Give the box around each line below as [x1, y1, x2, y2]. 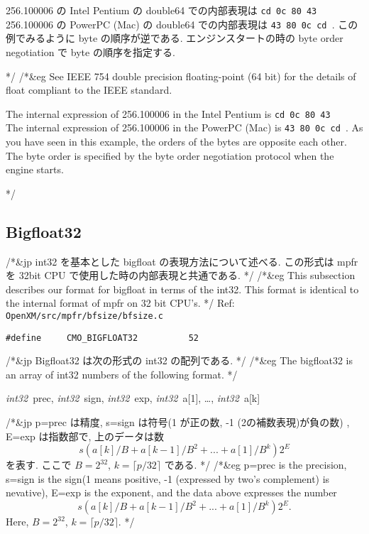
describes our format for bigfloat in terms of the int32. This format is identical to [6, 281, 359, 296]
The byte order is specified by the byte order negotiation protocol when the [6, 148, 334, 163]
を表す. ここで [6, 457, 72, 472]
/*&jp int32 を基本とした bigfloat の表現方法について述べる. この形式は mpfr [6, 254, 358, 268]
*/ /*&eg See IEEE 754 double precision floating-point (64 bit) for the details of [6, 68, 356, 83]
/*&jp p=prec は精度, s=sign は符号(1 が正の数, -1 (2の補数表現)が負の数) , [6, 415, 350, 430]
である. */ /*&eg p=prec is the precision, [164, 457, 347, 472]
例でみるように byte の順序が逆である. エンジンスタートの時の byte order [6, 31, 343, 45]
